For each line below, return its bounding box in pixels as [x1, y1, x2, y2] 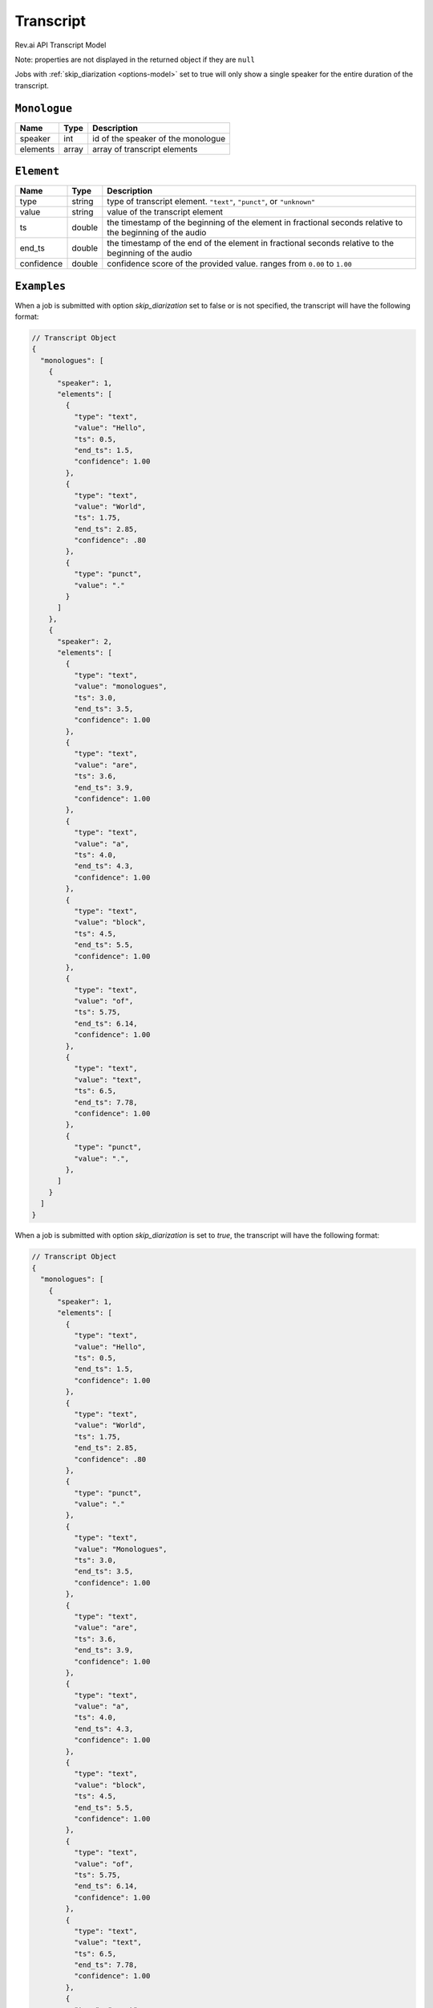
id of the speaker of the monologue [92, 133, 226, 144]
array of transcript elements [92, 143, 198, 154]
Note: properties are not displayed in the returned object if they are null [14, 55, 256, 64]
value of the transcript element [107, 206, 224, 218]
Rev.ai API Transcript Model [14, 40, 107, 50]
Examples [14, 280, 67, 292]
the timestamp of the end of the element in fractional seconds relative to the [107, 238, 395, 249]
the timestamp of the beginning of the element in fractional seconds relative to [107, 217, 403, 228]
